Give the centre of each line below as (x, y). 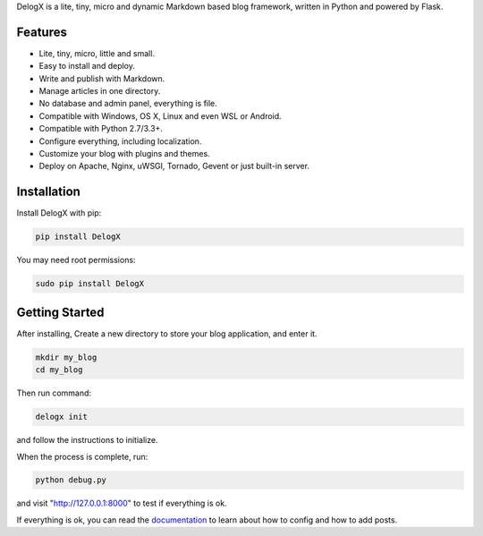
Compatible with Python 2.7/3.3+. (101, 129)
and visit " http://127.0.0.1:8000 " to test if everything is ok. (122, 503)
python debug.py (71, 480)
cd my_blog (59, 370)
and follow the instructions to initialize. (87, 440)
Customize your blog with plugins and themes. (124, 154)
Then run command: (54, 393)
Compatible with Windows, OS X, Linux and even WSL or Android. (160, 115)
